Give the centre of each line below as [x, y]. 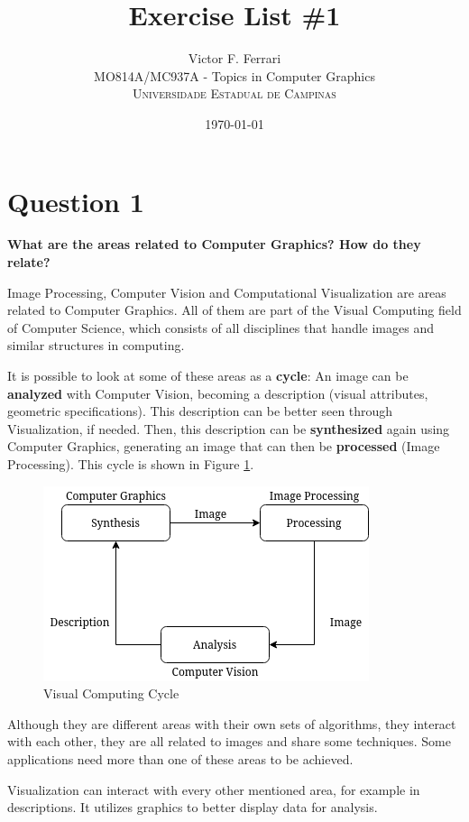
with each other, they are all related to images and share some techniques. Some [229, 741]
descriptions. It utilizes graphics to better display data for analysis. [193, 807]
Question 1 [76, 201]
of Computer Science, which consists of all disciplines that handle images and [221, 327]
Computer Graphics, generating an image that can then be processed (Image [224, 446]
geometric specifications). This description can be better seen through [200, 411]
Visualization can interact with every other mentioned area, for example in [214, 789]
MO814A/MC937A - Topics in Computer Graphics [234, 75]
